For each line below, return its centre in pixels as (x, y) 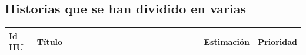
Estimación (227, 41)
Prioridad (277, 41)
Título (50, 41)
